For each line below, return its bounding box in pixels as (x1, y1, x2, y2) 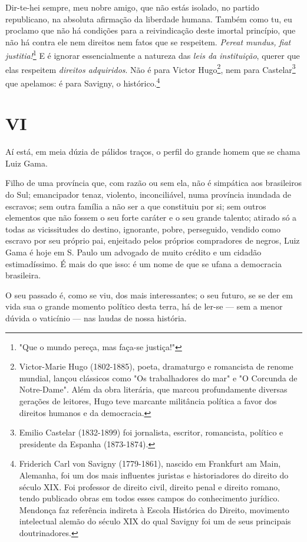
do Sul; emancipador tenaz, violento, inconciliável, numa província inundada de (5, 188, 292, 201)
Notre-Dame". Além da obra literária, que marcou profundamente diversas (19, 383, 288, 395)
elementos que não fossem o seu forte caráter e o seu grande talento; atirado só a (5, 211, 297, 224)
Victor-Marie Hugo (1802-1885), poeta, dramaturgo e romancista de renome (19, 360, 293, 373)
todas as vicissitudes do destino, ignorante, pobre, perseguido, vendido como (5, 222, 280, 235)
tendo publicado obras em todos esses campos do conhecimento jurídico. (19, 492, 280, 504)
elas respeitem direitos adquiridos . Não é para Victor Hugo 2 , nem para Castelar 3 (5, 61, 296, 75)
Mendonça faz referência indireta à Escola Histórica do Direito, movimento (19, 503, 289, 516)
